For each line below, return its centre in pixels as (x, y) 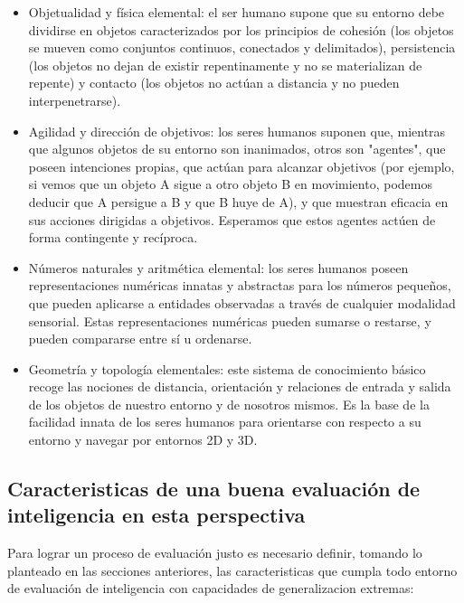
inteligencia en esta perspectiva (156, 515)
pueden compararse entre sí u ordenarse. (140, 339)
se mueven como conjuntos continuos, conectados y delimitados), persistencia (242, 47)
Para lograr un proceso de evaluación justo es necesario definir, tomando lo (215, 553)
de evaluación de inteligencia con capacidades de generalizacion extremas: (211, 588)
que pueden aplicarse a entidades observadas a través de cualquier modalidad (242, 302)
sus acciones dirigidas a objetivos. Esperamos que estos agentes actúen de (232, 219)
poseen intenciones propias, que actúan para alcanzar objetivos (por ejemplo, (241, 166)
